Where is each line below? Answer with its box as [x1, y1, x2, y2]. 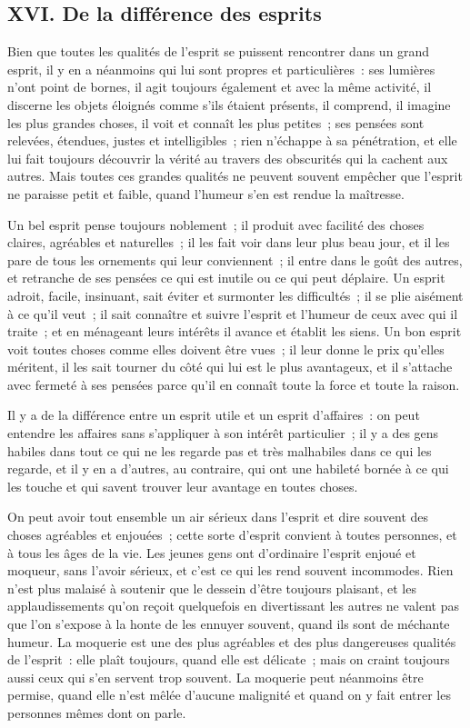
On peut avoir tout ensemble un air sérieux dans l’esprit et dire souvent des [7, 507, 429, 526]
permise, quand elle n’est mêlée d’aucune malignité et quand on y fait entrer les [7, 685, 451, 704]
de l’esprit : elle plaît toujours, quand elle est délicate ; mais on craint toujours [7, 650, 450, 669]
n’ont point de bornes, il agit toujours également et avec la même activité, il [7, 77, 432, 96]
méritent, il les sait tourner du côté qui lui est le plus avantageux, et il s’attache [7, 357, 453, 376]
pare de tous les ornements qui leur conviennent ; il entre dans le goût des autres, [7, 250, 463, 269]
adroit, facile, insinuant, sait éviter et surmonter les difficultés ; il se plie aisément [7, 285, 464, 304]
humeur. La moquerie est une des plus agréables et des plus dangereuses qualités [7, 632, 456, 651]
